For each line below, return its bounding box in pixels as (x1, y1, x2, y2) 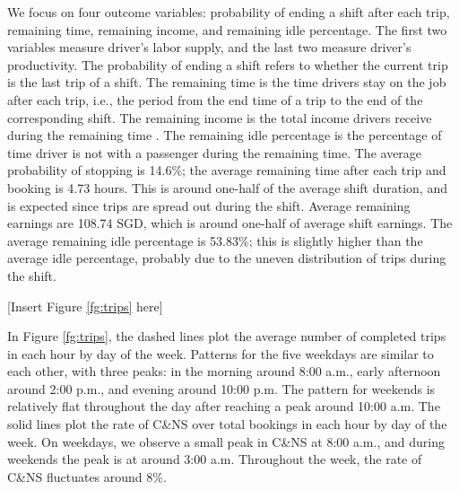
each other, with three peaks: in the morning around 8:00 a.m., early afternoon (7, 362, 441, 381)
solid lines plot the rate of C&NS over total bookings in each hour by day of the (7, 415, 447, 433)
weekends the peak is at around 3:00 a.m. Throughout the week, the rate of (7, 450, 422, 468)
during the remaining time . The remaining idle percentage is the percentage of (7, 126, 442, 144)
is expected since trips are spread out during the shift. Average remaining (7, 196, 411, 214)
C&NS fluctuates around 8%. (7, 467, 167, 486)
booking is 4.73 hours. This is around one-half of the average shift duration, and (7, 178, 447, 197)
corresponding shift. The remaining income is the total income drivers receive (7, 108, 432, 127)
